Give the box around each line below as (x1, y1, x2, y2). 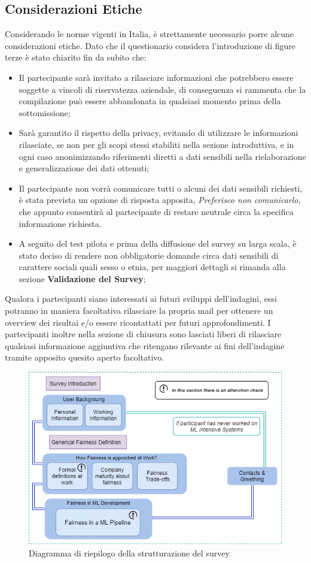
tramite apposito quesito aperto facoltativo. (5, 351, 164, 364)
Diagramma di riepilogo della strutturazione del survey (29, 546, 230, 559)
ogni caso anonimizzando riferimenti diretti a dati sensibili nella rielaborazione (19, 150, 306, 162)
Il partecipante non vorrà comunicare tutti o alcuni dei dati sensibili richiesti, (19, 181, 303, 194)
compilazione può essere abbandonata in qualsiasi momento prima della (19, 95, 281, 107)
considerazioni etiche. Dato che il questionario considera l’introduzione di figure (5, 39, 295, 52)
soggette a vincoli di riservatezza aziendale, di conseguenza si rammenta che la (19, 83, 306, 95)
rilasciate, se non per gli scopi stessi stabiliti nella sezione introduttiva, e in (19, 138, 294, 150)
